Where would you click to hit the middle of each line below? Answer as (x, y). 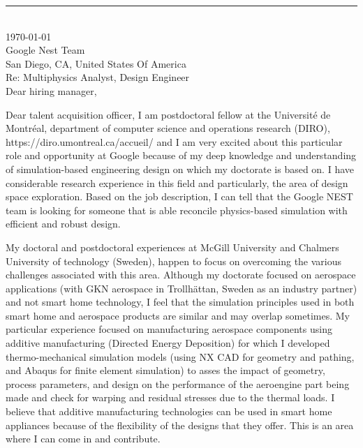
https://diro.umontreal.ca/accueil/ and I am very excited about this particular (174, 141)
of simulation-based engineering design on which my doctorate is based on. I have (180, 169)
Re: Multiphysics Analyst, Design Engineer (98, 77)
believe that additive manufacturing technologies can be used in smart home (169, 411)
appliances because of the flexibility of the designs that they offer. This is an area (180, 425)
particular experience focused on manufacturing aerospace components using (169, 329)
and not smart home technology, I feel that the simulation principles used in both (180, 302)
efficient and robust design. (63, 224)
